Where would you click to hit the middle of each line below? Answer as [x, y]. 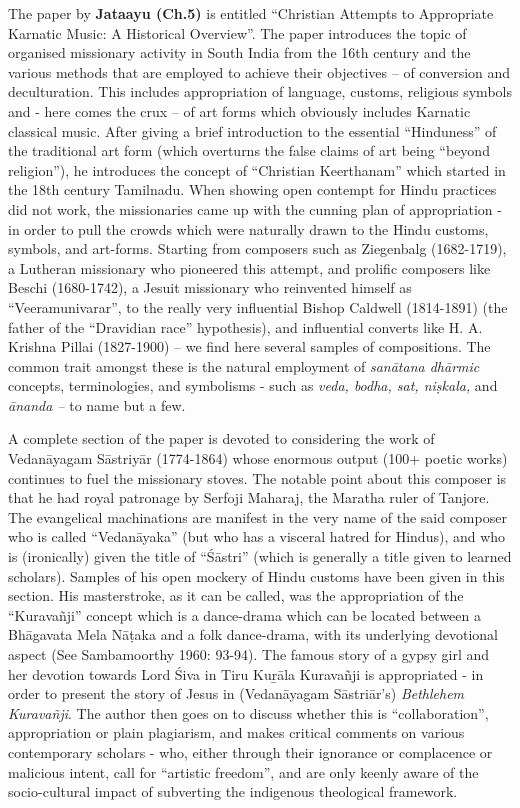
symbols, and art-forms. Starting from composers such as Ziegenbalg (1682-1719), [257, 248]
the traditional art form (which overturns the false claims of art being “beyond [249, 150]
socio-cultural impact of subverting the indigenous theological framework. [233, 791]
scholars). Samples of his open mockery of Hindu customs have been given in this [256, 575]
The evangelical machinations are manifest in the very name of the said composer [257, 516]
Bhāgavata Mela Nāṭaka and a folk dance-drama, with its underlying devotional [253, 634]
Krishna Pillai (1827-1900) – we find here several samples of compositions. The [249, 346]
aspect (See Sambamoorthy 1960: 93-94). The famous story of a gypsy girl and [249, 654]
